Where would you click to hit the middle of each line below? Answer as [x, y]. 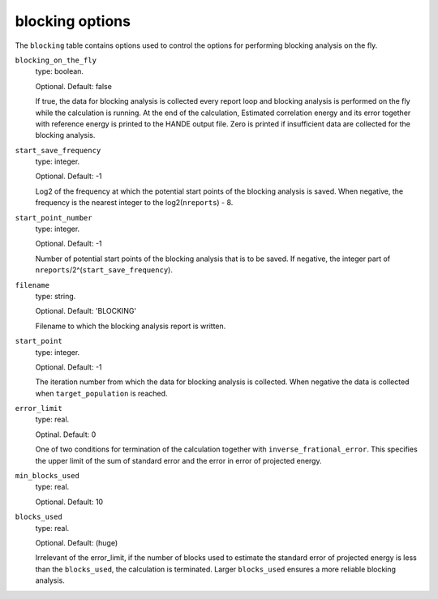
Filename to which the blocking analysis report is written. [131, 326]
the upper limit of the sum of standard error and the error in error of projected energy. [178, 460]
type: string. [56, 296]
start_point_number [54, 218]
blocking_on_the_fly [56, 60]
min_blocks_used [47, 476]
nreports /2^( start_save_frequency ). [104, 270]
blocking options [73, 21]
